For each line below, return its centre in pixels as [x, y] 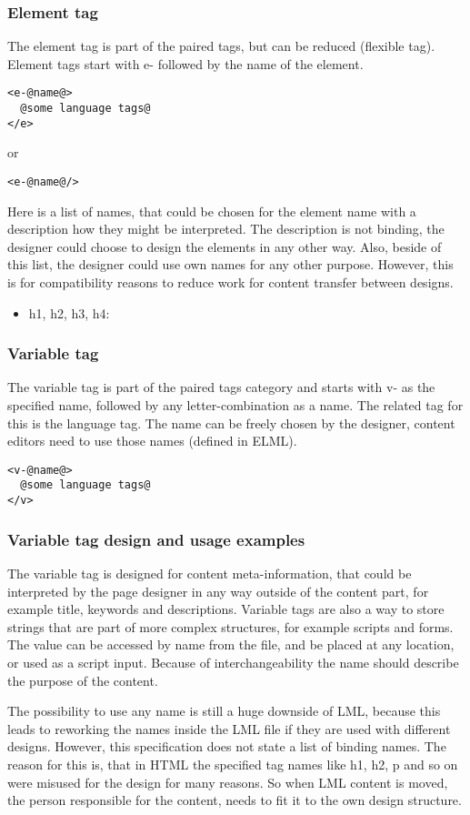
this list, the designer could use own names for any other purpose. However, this [230, 264]
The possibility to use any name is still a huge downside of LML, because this [224, 711]
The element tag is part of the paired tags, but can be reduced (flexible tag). [221, 46]
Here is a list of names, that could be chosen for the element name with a [212, 211]
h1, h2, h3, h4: [69, 312]
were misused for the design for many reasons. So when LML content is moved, [228, 782]
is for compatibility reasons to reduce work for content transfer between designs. [230, 282]
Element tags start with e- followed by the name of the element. [185, 63]
